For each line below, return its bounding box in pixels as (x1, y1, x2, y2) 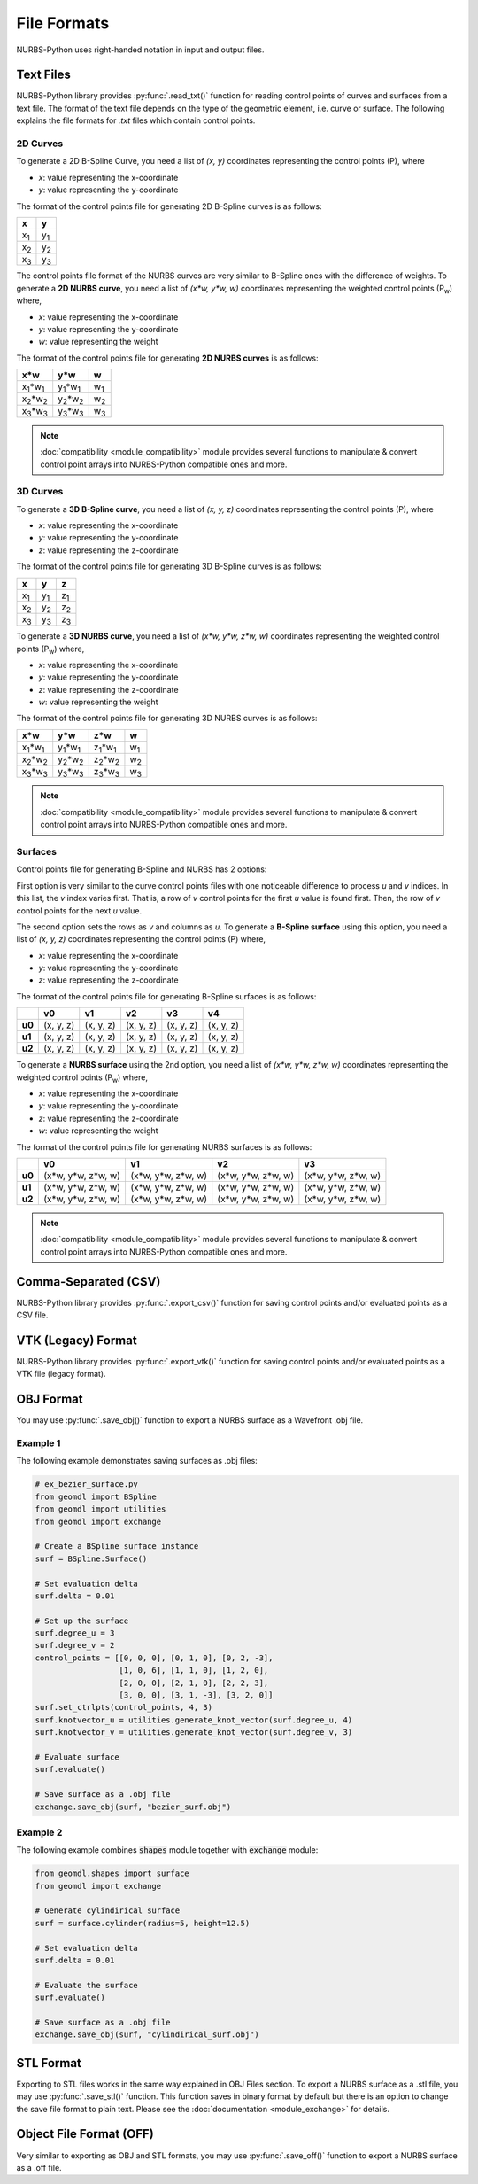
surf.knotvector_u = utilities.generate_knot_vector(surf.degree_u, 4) (35, 1714, 353, 1725)
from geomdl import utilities (35, 1504, 166, 1514)
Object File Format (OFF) (16, 2126, 154, 2141)
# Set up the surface (35, 1615, 129, 1626)
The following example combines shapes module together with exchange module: (16, 1845, 319, 1855)
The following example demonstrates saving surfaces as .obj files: (16, 1456, 258, 1466)
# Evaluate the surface (35, 1980, 139, 1990)
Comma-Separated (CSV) (16, 1274, 161, 1289)
